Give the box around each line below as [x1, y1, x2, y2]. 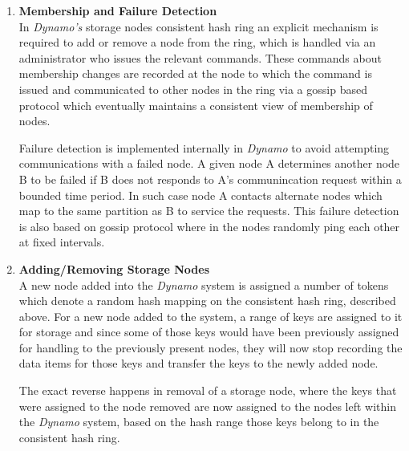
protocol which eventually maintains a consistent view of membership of [18, 96, 373, 113]
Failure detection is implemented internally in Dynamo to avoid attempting [18, 139, 390, 156]
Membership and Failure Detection [18, 2, 217, 18]
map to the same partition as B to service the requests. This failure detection [18, 202, 399, 219]
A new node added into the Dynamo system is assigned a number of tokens [18, 276, 389, 293]
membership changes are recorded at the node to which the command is [18, 65, 372, 82]
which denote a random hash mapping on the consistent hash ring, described [18, 292, 396, 309]
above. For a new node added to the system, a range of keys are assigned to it [18, 307, 403, 324]
